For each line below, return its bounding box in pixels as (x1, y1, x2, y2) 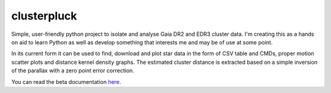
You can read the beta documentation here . (11, 78, 121, 85)
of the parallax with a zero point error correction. (11, 67, 135, 74)
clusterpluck (11, 9, 77, 22)
